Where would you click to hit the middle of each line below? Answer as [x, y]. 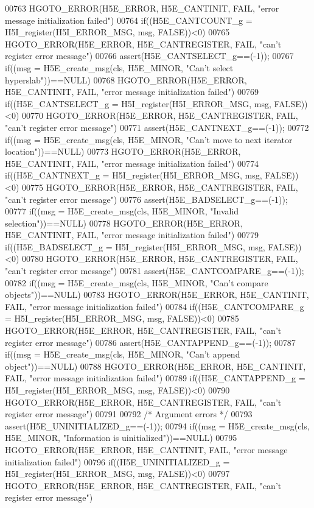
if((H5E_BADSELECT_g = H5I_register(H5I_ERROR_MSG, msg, [135, 246]
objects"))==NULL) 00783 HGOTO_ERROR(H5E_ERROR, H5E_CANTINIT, [157, 295]
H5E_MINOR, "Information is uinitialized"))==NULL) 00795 [121, 438]
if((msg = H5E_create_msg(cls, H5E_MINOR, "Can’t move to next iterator [149, 139]
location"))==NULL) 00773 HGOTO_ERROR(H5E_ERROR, [123, 151]
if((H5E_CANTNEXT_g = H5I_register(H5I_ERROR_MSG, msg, [134, 175]
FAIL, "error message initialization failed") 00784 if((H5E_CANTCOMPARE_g [155, 306]
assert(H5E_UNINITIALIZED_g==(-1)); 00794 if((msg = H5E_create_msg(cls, [157, 425]
